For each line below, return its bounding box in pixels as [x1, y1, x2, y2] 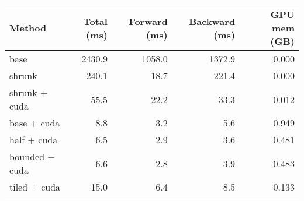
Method [9, 21, 47, 34]
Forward [129, 14, 168, 28]
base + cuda [9, 116, 60, 129]
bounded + [9, 150, 55, 163]
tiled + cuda [9, 180, 61, 193]
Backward [189, 14, 236, 28]
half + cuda [9, 133, 58, 146]
